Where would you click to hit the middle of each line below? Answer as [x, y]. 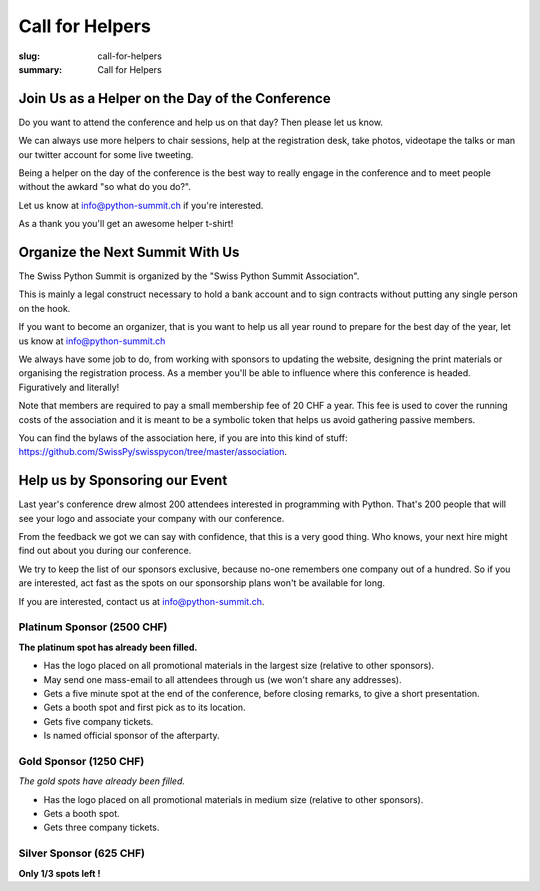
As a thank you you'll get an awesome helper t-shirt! [126, 224]
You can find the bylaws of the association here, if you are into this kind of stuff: [183, 438]
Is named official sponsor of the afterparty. [131, 736]
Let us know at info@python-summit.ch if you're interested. [141, 205]
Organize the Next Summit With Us [129, 252]
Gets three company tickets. [101, 827]
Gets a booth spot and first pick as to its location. [144, 707]
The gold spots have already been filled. [101, 781]
